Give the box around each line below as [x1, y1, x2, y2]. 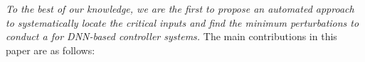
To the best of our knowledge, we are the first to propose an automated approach [6, 1, 354, 15]
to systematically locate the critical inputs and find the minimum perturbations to [6, 15, 359, 30]
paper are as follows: [6, 42, 95, 57]
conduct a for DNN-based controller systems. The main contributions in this [6, 29, 337, 44]
